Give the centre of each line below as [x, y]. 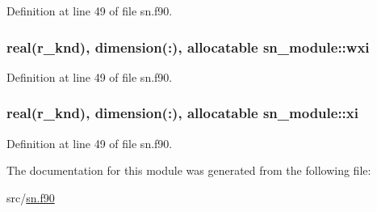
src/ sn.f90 [31, 197]
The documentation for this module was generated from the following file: [189, 170]
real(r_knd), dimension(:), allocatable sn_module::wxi [188, 47]
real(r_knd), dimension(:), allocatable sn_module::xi [182, 113]
